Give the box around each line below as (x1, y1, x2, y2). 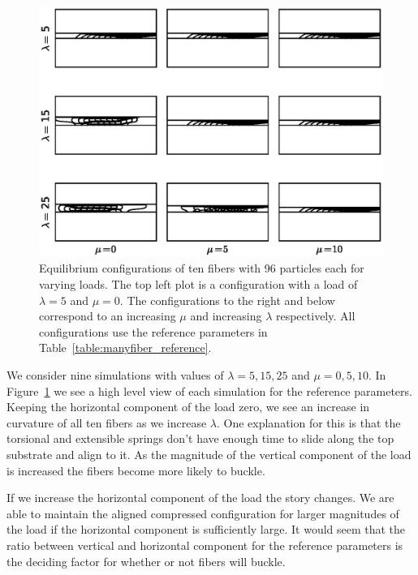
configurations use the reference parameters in (39, 323, 268, 340)
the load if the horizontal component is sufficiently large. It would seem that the (6, 521, 406, 538)
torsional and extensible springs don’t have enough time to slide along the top (6, 430, 394, 447)
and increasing (190, 307, 262, 324)
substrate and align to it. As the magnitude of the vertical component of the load (6, 446, 412, 463)
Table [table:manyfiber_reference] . (39, 339, 212, 356)
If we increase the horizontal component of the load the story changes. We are (6, 489, 394, 506)
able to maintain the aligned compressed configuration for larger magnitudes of (6, 504, 399, 521)
